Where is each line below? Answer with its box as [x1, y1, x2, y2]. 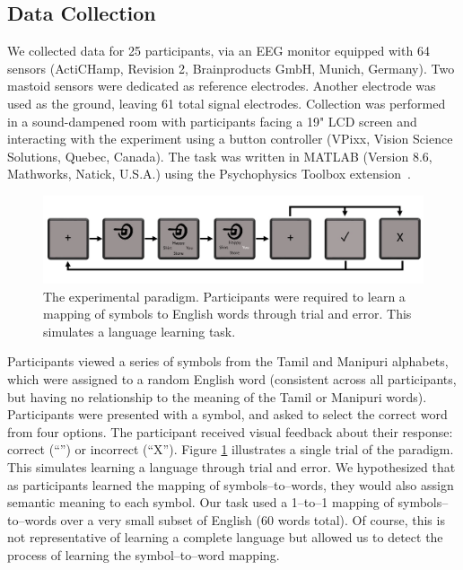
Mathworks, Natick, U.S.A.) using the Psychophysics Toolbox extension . [7, 164, 411, 183]
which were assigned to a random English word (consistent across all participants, [7, 370, 457, 389]
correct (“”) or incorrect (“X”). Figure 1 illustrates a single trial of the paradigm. [7, 440, 454, 459]
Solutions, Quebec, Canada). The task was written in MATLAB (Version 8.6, [7, 146, 432, 165]
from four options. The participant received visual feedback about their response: [7, 422, 453, 441]
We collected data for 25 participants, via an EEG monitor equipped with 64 [7, 41, 430, 60]
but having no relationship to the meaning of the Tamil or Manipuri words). [7, 387, 427, 406]
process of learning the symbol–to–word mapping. [7, 545, 280, 564]
